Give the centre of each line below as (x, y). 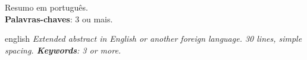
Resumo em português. (46, 7)
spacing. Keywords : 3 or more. (63, 50)
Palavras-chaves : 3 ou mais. (59, 19)
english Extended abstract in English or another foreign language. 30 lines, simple (153, 39)
